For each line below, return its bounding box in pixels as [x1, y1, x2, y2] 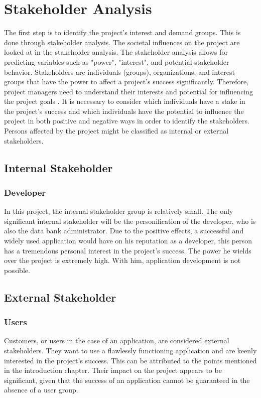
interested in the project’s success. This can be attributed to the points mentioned [4, 355, 257, 365]
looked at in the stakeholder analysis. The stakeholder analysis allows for [4, 47, 228, 57]
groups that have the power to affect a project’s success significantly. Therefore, [4, 76, 249, 87]
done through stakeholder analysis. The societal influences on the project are [4, 37, 240, 47]
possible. [4, 264, 30, 275]
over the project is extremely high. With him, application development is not [4, 255, 241, 266]
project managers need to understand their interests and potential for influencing [4, 86, 253, 96]
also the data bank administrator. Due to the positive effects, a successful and [4, 225, 244, 236]
